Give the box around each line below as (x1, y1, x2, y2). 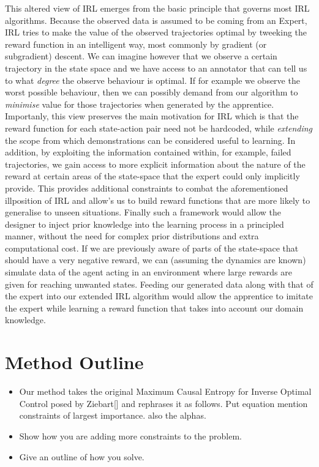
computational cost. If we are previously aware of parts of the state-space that (5, 241, 299, 254)
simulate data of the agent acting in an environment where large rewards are (5, 266, 292, 278)
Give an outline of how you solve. (19, 450, 144, 463)
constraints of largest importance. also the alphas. (19, 409, 206, 422)
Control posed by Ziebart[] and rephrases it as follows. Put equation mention (19, 397, 308, 409)
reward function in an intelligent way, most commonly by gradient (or (5, 37, 267, 50)
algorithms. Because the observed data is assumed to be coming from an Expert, (5, 13, 307, 26)
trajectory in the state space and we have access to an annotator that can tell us (5, 61, 307, 74)
